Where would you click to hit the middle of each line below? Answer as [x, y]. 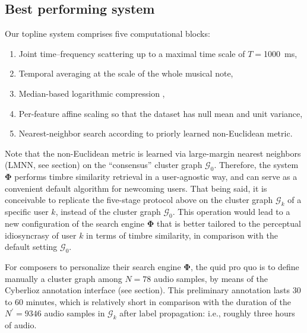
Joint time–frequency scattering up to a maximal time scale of [132, 53]
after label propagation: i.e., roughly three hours [207, 313]
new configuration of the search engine [75, 223]
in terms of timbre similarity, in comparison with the [182, 235]
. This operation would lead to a [231, 212]
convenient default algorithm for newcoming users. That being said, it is [136, 188]
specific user [27, 212]
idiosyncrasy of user [41, 235]
